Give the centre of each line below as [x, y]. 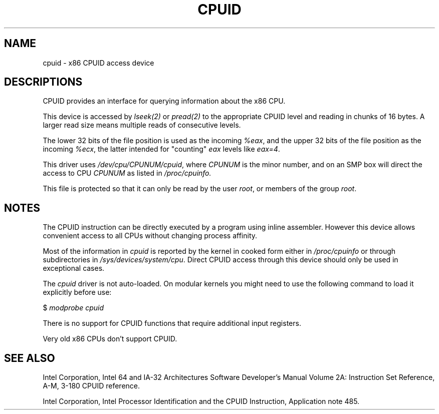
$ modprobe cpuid [73, 308]
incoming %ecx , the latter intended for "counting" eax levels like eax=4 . [161, 149]
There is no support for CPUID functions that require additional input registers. [172, 323]
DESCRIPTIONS [43, 82]
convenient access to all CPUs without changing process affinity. [150, 236]
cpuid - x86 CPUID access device [98, 63]
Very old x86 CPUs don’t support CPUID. [110, 339]
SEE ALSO [30, 358]
